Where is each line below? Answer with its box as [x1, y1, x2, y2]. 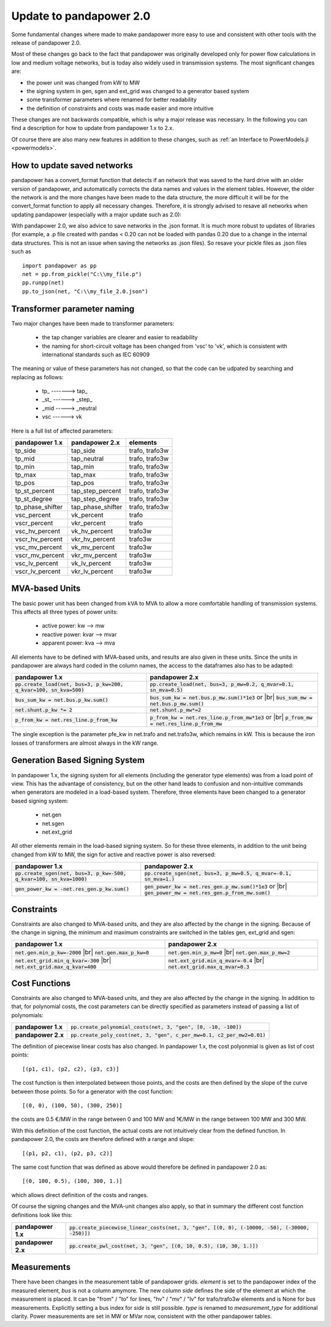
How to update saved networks [11, 160, 133, 171]
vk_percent [71, 511, 104, 520]
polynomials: [11, 1011, 44, 1018]
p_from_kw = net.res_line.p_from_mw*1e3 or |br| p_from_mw [150, 713, 313, 721]
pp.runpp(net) [22, 279, 64, 287]
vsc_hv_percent [15, 527, 61, 536]
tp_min [15, 463, 35, 471]
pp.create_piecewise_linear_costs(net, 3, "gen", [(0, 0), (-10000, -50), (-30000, [69, 1224, 310, 1231]
